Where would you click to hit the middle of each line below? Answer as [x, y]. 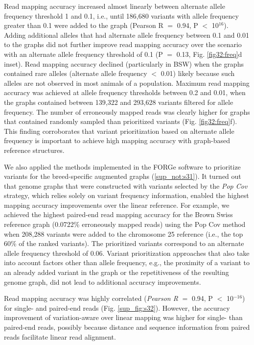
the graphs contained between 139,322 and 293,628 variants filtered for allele [119, 102]
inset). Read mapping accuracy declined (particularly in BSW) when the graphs [124, 63]
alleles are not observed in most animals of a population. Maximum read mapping [127, 83]
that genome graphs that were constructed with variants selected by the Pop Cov [126, 185]
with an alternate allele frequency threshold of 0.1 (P [83, 54]
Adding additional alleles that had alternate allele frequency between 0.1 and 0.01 [127, 35]
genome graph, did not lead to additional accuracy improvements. [103, 282]
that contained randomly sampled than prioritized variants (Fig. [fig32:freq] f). [121, 121]
